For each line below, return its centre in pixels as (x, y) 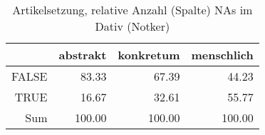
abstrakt (83, 55)
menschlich (222, 55)
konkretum (149, 55)
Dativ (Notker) (132, 26)
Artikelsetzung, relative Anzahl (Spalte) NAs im (132, 10)
